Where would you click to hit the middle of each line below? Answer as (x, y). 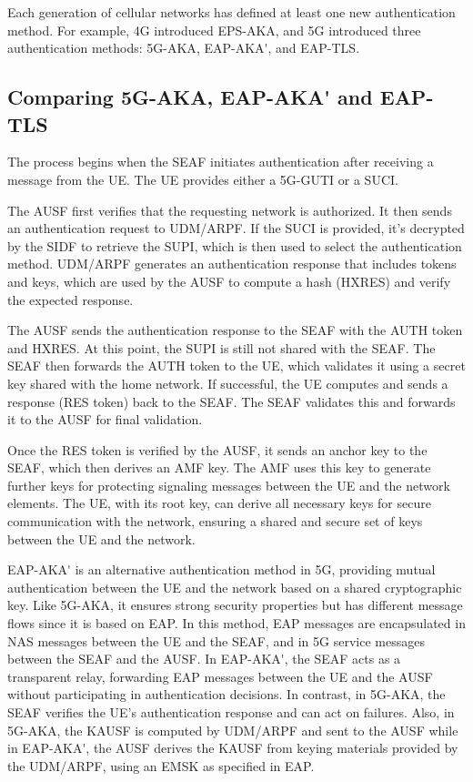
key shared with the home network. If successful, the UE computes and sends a (228, 383)
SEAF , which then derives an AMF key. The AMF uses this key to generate (219, 467)
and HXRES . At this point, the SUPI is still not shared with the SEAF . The (221, 347)
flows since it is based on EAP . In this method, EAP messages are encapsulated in (236, 623)
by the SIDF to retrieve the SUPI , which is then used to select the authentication (235, 245)
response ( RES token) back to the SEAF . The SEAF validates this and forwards (231, 401)
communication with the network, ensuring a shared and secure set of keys (215, 521)
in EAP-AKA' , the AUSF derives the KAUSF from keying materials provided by (233, 748)
